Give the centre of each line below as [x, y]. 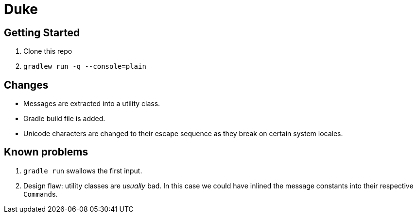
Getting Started [42, 32]
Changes [26, 85]
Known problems [46, 152]
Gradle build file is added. [64, 119]
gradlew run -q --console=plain [85, 67]
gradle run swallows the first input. [83, 170]
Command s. [41, 194]
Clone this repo [48, 51]
